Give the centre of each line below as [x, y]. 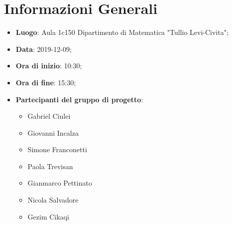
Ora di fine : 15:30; [46, 82]
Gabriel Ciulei [49, 116]
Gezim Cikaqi [48, 216]
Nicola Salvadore [53, 200]
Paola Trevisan [50, 166]
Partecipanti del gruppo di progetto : [79, 99]
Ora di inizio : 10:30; [49, 66]
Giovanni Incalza [53, 132]
